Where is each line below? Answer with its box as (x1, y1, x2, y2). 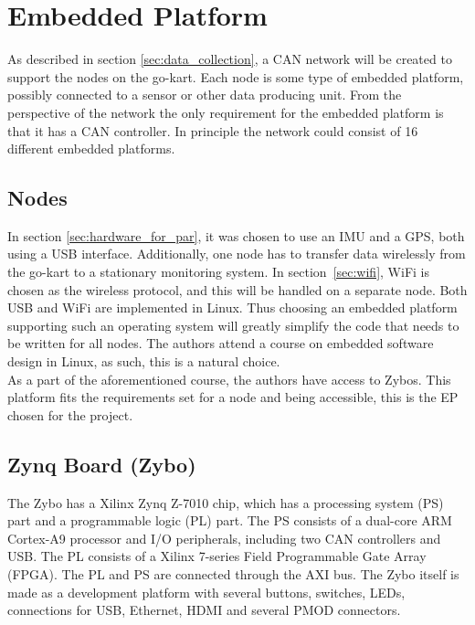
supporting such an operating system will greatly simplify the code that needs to (7, 315, 459, 334)
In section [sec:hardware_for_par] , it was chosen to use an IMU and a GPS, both (7, 226, 465, 245)
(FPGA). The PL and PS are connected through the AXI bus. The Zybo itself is (7, 565, 459, 583)
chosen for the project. (7, 405, 133, 424)
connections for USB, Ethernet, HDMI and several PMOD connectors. (7, 600, 401, 620)
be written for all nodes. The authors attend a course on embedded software (7, 334, 434, 353)
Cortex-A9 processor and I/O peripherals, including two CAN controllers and (7, 528, 441, 547)
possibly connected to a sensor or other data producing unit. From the (7, 85, 402, 104)
